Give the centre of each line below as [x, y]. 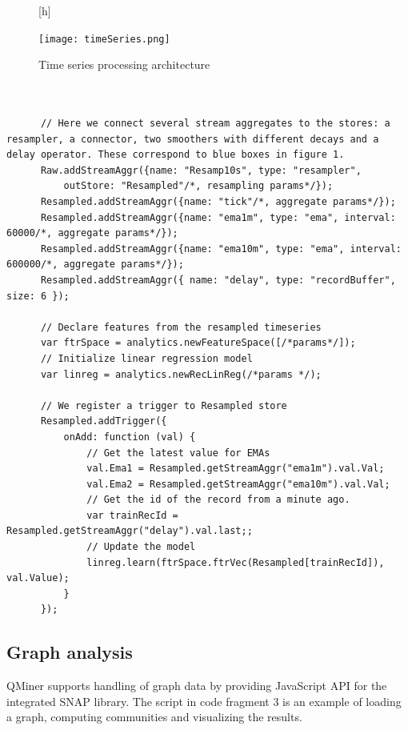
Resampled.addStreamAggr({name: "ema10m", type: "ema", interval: [221, 249]
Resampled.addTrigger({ [104, 421]
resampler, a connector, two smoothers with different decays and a [193, 139]
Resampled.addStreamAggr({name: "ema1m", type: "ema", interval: [218, 217]
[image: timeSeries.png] [104, 39]
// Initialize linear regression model [146, 358]
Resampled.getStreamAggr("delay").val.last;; [130, 531]
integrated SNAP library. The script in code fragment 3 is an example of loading [204, 701]
